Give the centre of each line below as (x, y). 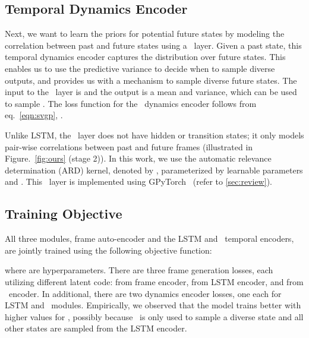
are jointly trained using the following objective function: (108, 250)
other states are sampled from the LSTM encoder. (96, 328)
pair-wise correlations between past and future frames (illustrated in (129, 146)
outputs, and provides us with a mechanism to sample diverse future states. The (151, 80)
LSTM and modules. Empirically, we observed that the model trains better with (153, 305)
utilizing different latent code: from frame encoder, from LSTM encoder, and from (154, 281)
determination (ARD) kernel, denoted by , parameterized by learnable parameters (154, 170)
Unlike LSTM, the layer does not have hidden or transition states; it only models (154, 135)
